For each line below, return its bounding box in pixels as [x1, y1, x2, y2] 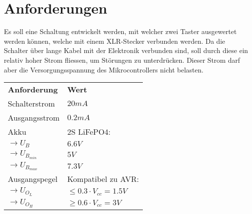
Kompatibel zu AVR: [67, 173, 139, 185]
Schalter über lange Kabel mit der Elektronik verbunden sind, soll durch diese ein [4, 45, 248, 55]
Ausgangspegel [8, 173, 58, 185]
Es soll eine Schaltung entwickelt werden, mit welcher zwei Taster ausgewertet [4, 26, 237, 36]
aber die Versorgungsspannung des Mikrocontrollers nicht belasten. [4, 64, 204, 74]
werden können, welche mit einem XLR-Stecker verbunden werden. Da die [4, 36, 225, 46]
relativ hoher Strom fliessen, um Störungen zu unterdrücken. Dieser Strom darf [4, 54, 240, 65]
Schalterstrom [8, 98, 55, 109]
